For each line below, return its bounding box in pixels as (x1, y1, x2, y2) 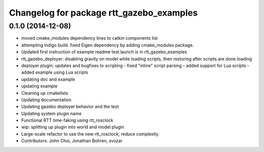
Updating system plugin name (21, 110, 82, 116)
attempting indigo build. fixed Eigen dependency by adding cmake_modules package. (21, 42, 194, 48)
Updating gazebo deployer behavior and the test (21, 104, 119, 109)
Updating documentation (21, 97, 72, 103)
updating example (21, 83, 58, 89)
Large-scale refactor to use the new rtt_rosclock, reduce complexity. (21, 131, 160, 137)
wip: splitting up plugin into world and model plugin (21, 124, 124, 130)
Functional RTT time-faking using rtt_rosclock (21, 117, 113, 123)
